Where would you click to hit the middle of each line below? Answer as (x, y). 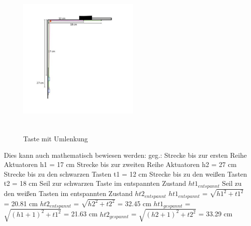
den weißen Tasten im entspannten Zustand (68, 193)
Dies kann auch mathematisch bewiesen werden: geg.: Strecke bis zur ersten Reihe (125, 155)
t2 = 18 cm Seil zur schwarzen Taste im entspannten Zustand (95, 183)
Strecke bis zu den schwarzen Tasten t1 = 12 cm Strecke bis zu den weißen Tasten (125, 173)
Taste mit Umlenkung (56, 138)
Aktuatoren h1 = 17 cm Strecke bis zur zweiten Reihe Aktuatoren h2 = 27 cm (120, 164)
